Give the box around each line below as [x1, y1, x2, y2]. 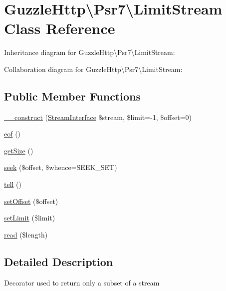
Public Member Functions [4, 88, 141, 103]
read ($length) [4, 229, 48, 239]
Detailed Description [4, 253, 113, 269]
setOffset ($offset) [4, 195, 58, 206]
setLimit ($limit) [4, 212, 55, 223]
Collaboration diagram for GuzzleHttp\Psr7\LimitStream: [4, 63, 183, 74]
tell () [4, 179, 22, 189]
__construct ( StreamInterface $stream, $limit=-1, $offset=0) [4, 111, 192, 122]
